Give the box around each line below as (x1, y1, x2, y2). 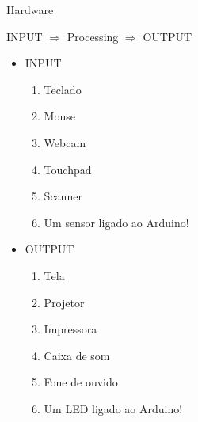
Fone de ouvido (44, 374, 118, 390)
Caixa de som (44, 347, 110, 363)
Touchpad (44, 161, 92, 177)
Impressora (44, 321, 97, 337)
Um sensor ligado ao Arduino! (44, 214, 189, 230)
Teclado (44, 81, 82, 97)
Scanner (44, 188, 82, 204)
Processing (67, 28, 119, 44)
